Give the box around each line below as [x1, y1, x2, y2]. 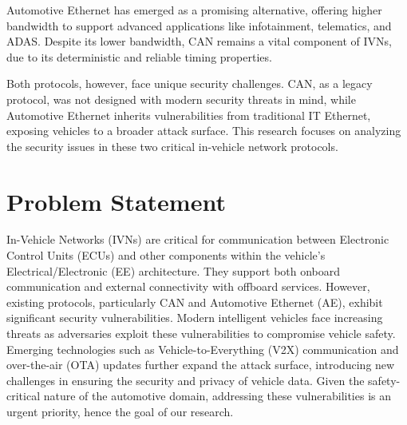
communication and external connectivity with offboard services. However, [6, 278, 370, 295]
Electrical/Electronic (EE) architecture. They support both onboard [6, 262, 341, 279]
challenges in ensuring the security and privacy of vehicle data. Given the [6, 371, 365, 388]
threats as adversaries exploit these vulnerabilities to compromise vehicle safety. [6, 325, 396, 342]
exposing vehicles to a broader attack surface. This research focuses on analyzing [6, 122, 401, 139]
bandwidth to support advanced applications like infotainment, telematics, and [6, 17, 392, 34]
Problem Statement [6, 185, 226, 217]
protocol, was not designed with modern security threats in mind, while [6, 90, 356, 107]
